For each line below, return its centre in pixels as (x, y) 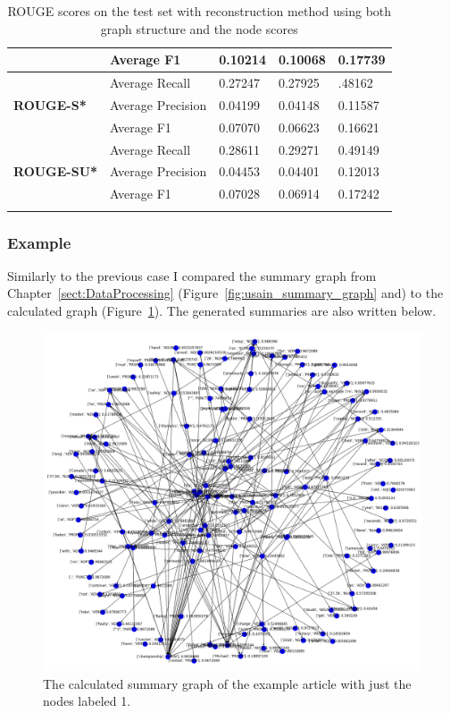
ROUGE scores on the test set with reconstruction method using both (200, 11)
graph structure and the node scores (199, 28)
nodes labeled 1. (87, 701)
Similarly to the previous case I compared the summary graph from (192, 275)
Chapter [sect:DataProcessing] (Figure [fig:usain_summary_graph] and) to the (225, 293)
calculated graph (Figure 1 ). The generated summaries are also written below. (222, 310)
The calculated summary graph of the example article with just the (227, 683)
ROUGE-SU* (56, 171)
